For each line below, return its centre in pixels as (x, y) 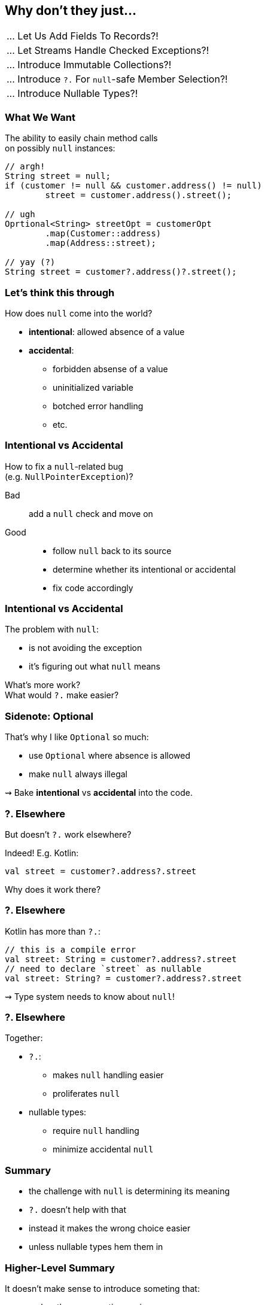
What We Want (40, 117)
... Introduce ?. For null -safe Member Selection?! (117, 79)
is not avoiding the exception (86, 648)
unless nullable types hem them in (96, 1247)
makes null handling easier (108, 1075)
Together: (24, 1038)
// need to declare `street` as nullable (103, 968)
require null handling (96, 1131)
